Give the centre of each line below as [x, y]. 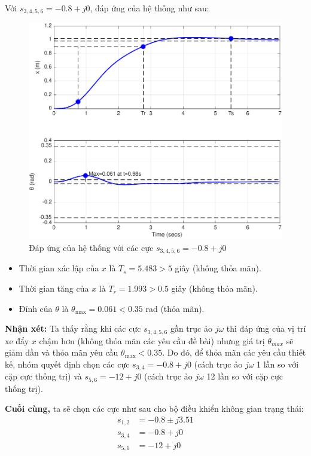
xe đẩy [17, 340]
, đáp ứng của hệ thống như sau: [150, 8]
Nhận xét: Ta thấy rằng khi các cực [73, 328]
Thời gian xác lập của [59, 268]
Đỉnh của [36, 308]
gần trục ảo [191, 328]
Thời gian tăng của [54, 288]
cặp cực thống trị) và [43, 376]
